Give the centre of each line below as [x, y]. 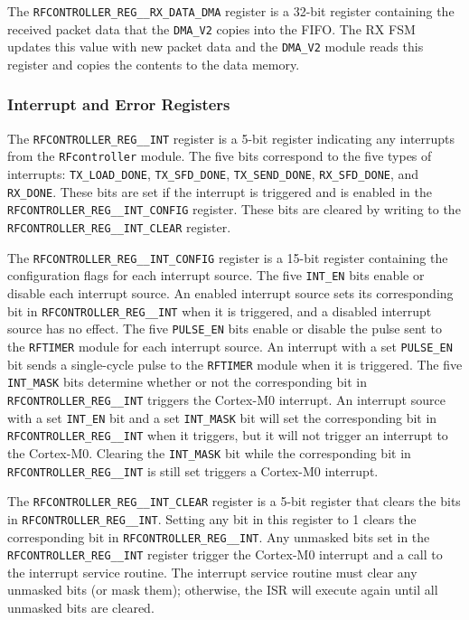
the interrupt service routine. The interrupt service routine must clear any [212, 572]
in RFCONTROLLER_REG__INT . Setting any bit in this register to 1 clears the [212, 518]
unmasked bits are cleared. [81, 607]
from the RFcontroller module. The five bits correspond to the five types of [220, 156]
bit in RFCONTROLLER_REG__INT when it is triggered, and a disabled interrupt [220, 310]
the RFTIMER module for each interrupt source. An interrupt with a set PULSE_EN [230, 346]
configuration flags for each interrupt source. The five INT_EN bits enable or [216, 275]
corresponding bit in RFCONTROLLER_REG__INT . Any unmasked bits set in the [219, 536]
